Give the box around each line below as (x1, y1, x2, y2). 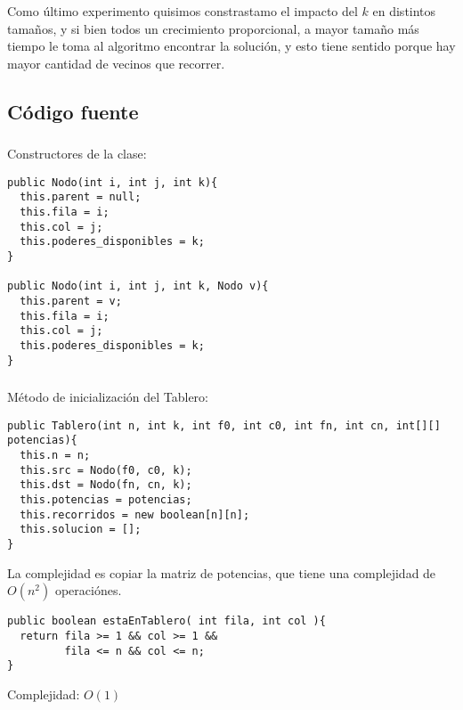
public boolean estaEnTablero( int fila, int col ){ (7, 615, 326, 628)
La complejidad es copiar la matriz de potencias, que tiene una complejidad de (7, 563, 436, 582)
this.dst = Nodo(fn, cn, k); (20, 478, 192, 492)
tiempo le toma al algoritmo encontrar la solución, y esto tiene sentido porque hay (7, 37, 456, 55)
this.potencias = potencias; (20, 494, 192, 506)
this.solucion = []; (20, 523, 142, 536)
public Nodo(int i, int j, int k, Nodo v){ (7, 280, 269, 293)
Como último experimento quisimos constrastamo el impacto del (7, 2, 358, 20)
